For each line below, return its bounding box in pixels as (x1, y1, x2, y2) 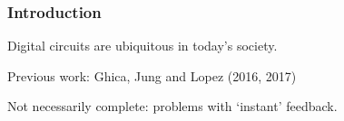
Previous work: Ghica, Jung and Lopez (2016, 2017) (7, 66, 297, 85)
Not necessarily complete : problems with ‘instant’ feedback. (7, 97, 338, 116)
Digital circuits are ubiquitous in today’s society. (7, 36, 278, 55)
